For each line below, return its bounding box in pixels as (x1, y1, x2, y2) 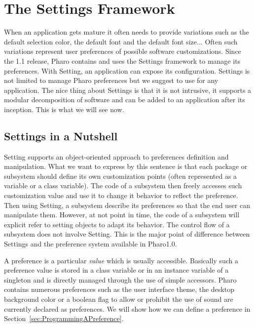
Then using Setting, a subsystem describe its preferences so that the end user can (4, 200, 250, 210)
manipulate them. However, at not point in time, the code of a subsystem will (4, 209, 240, 220)
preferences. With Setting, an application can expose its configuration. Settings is (4, 65, 250, 76)
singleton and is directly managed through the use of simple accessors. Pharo (4, 274, 237, 285)
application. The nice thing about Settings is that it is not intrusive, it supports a (4, 84, 252, 95)
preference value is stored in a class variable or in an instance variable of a (4, 265, 229, 275)
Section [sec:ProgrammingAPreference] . (4, 313, 124, 324)
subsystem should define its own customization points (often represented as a (4, 170, 237, 181)
